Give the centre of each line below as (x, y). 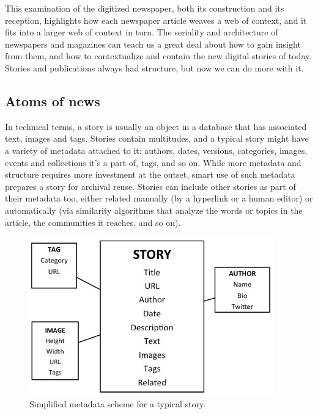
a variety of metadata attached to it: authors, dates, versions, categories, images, (156, 150)
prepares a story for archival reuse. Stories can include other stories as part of (150, 186)
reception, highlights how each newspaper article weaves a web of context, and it (156, 20)
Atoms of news (53, 100)
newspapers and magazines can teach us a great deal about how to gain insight (153, 44)
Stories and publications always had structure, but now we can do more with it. (154, 67)
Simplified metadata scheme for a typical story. (118, 403)
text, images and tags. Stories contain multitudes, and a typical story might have (157, 138)
